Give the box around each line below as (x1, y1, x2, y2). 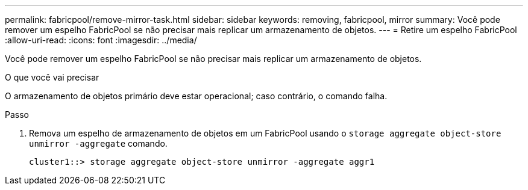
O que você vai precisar (5, 72, 99, 82)
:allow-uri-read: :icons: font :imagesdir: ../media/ (5, 35, 197, 45)
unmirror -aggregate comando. (29, 138, 168, 149)
